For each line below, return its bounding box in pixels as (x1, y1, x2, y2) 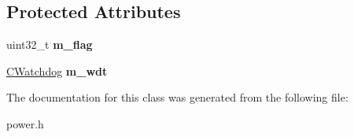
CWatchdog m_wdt (6, 62, 108, 79)
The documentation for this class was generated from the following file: (6, 89, 348, 106)
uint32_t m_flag (6, 36, 93, 53)
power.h (6, 115, 44, 131)
